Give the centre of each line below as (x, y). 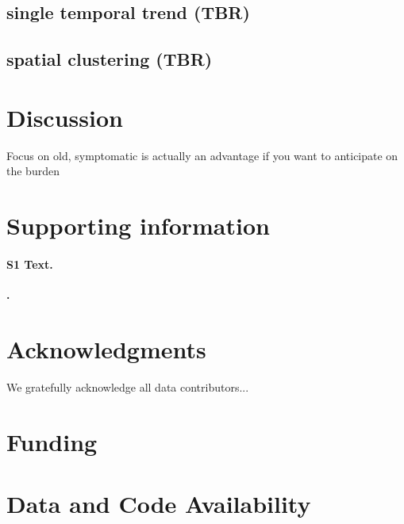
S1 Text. (30, 264)
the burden (33, 171)
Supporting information (138, 226)
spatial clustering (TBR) (110, 59)
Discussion (65, 117)
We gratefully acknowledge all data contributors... (128, 386)
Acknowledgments (106, 348)
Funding (52, 441)
